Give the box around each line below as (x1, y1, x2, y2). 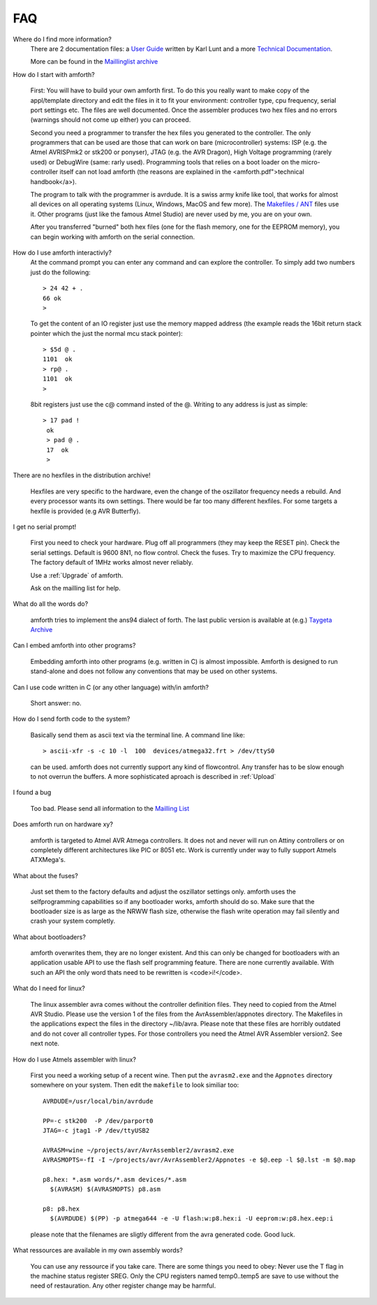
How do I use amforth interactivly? (13, 248, 112, 257)
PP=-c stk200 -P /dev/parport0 (43, 1117, 154, 1124)
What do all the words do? (13, 600, 89, 608)
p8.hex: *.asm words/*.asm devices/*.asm (43, 1176, 186, 1183)
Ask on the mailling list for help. (30, 584, 121, 592)
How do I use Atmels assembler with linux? (13, 1055, 136, 1064)
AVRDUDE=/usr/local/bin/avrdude (43, 1097, 154, 1105)
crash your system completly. (30, 917, 115, 925)
